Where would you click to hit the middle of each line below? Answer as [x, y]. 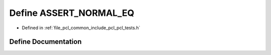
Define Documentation [45, 42]
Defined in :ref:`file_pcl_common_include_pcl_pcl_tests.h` [81, 28]
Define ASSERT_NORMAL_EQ [72, 13]
